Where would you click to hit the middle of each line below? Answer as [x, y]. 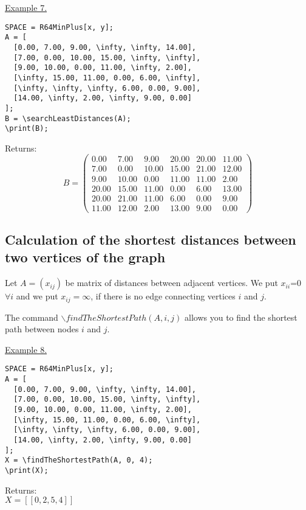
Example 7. [26, 7]
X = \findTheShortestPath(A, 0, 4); [79, 460]
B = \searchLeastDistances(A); [68, 118]
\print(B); [27, 129]
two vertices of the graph [85, 257]
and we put [37, 296]
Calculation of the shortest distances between [151, 239]
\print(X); [27, 471]
